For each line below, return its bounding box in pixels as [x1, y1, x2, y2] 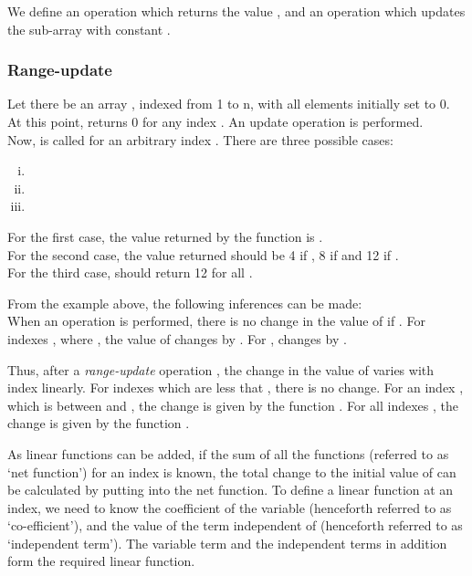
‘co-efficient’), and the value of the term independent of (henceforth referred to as [7, 516, 463, 535]
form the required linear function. [7, 551, 195, 571]
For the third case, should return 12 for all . [7, 263, 253, 282]
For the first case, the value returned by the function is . [7, 226, 323, 246]
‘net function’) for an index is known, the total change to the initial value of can [7, 462, 456, 481]
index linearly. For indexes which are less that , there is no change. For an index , [7, 378, 464, 397]
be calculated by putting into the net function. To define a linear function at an [7, 480, 454, 499]
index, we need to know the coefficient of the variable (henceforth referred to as [7, 497, 452, 517]
